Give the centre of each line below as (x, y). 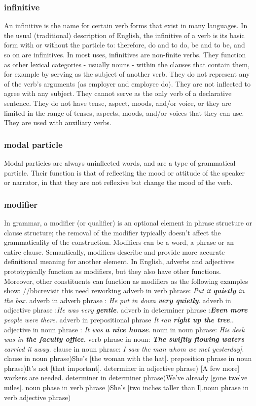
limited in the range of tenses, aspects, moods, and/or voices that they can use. (124, 113)
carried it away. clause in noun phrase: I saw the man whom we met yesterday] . (124, 348)
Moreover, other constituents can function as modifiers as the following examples (126, 281)
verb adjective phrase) (37, 397)
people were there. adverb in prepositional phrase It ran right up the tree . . (119, 319)
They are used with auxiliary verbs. (58, 122)
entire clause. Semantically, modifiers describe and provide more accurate (114, 251)
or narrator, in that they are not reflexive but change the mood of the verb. (118, 182)
